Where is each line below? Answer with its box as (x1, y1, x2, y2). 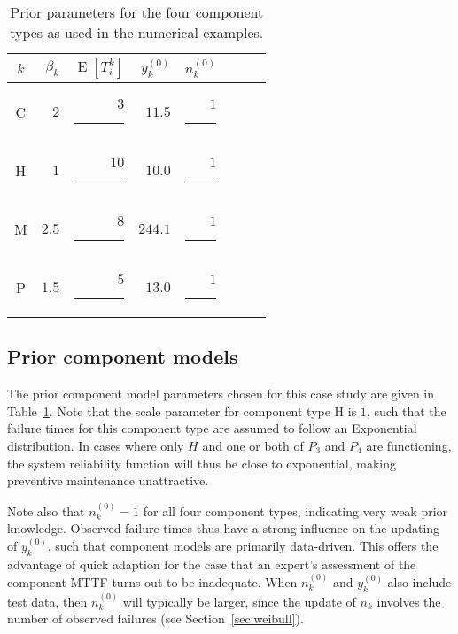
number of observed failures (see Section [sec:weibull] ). (7, 609, 304, 628)
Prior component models (7, 343, 238, 370)
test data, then (7, 591, 88, 610)
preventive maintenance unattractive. (7, 471, 209, 490)
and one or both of (202, 436, 304, 454)
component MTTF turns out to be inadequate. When (7, 572, 298, 591)
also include (387, 572, 452, 591)
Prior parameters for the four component (10, 2, 264, 22)
